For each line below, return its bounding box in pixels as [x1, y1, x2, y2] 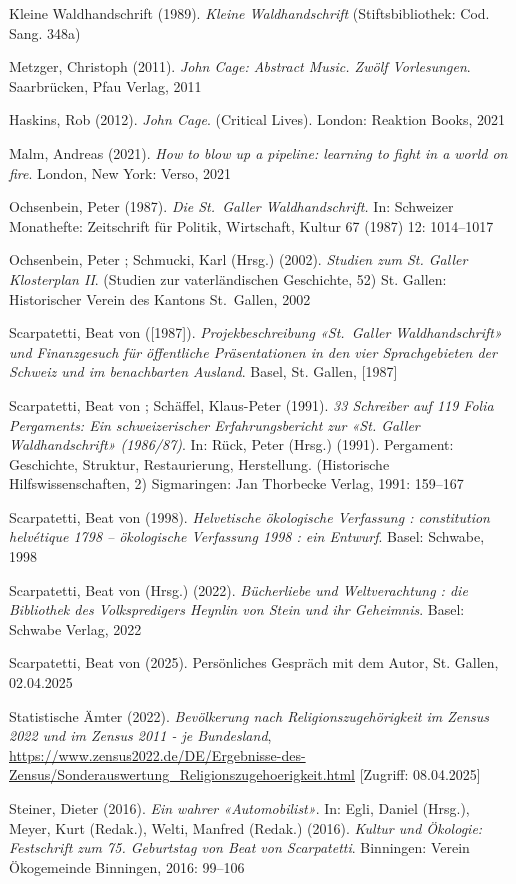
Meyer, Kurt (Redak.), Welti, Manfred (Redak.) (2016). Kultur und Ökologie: [9, 817, 483, 838]
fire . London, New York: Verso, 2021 [9, 162, 232, 183]
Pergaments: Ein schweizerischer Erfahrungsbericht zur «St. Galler [9, 414, 420, 435]
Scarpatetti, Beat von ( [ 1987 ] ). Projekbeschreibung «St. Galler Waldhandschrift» [9, 322, 502, 343]
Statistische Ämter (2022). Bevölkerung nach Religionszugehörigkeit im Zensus [9, 705, 490, 726]
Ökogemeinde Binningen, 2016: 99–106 [9, 856, 245, 877]
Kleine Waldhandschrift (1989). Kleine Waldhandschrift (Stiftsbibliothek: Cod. [9, 3, 490, 23]
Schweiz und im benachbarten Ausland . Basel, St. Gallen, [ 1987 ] [9, 361, 398, 382]
